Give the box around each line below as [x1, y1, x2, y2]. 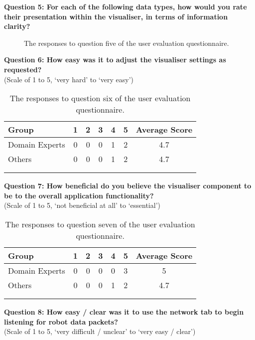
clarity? [4, 21, 30, 31]
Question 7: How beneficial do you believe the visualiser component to [4, 180, 252, 191]
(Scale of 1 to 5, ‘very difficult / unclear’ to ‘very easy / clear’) [4, 326, 196, 337]
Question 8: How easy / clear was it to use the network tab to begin [4, 306, 244, 317]
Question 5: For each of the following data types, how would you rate [4, 1, 247, 11]
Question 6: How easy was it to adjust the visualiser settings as [4, 54, 226, 65]
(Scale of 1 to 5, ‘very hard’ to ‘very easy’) [4, 74, 133, 84]
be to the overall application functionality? [4, 190, 154, 200]
